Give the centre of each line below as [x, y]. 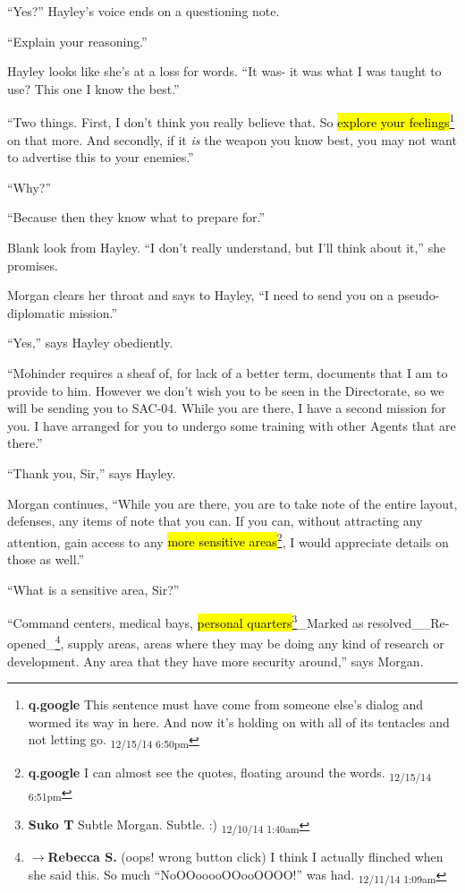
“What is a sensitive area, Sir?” [93, 589]
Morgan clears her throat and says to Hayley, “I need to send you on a [201, 295]
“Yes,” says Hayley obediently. [90, 343]
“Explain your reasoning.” [77, 41]
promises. [33, 265]
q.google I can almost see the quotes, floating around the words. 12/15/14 [229, 773]
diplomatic [36, 312]
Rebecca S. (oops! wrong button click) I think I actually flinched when [245, 856]
